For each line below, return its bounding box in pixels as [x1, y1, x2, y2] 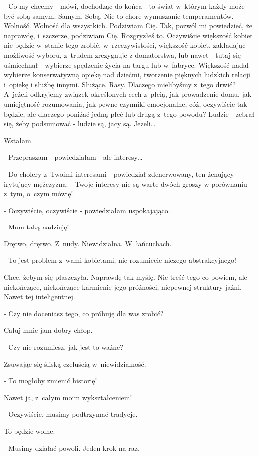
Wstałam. [4, 135, 33, 145]
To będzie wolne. [4, 426, 55, 436]
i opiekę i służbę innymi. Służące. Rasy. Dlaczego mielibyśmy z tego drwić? [4, 79, 236, 89]
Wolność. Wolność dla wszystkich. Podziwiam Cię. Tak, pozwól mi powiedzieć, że [4, 20, 253, 31]
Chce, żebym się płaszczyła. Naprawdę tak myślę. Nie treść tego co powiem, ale [4, 272, 247, 282]
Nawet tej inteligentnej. [4, 291, 75, 302]
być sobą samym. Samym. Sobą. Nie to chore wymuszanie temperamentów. [4, 10, 234, 21]
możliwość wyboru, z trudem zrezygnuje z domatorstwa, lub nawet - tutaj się [4, 49, 241, 60]
